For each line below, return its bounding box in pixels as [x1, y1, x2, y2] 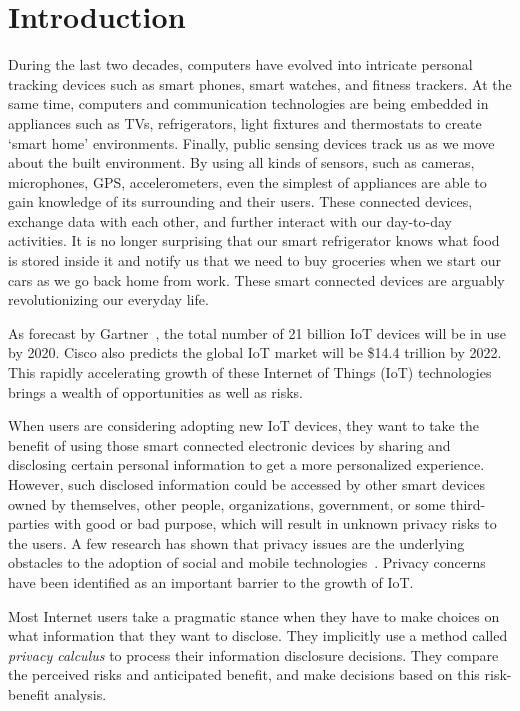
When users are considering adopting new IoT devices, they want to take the [8, 415, 479, 436]
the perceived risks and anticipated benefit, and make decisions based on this [8, 664, 480, 685]
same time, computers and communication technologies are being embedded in [8, 93, 489, 114]
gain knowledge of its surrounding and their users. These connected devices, [8, 191, 473, 212]
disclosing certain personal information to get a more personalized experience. [8, 454, 485, 475]
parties [8, 513, 50, 534]
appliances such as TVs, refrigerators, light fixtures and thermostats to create [8, 112, 482, 133]
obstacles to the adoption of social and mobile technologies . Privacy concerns [8, 552, 486, 573]
